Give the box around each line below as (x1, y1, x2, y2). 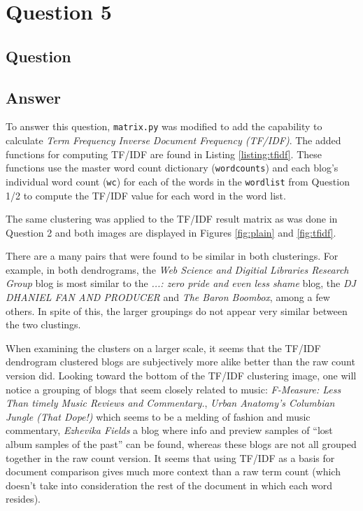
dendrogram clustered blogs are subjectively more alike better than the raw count (6, 354, 355, 369)
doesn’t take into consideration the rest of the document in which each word (6, 477, 332, 492)
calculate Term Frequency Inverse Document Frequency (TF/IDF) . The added (6, 133, 341, 148)
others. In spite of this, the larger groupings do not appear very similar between (6, 303, 348, 318)
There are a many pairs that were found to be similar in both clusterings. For (6, 248, 339, 263)
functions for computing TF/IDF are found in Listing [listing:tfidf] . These (6, 146, 322, 161)
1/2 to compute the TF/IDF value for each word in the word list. (6, 188, 286, 202)
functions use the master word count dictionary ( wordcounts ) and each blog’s (6, 160, 339, 175)
